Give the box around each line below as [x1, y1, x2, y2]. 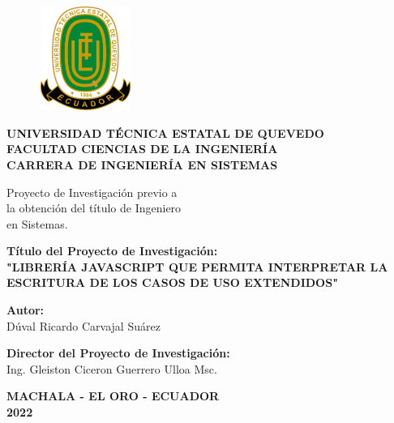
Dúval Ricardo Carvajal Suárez [6, 317, 161, 334]
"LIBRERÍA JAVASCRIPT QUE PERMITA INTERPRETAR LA [6, 258, 388, 275]
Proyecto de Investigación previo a [6, 183, 178, 200]
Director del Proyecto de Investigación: [6, 344, 230, 361]
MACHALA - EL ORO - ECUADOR [6, 387, 220, 404]
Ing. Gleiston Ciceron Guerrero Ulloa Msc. [6, 360, 217, 377]
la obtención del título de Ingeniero [6, 199, 182, 216]
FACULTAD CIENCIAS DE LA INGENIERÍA [6, 140, 278, 157]
